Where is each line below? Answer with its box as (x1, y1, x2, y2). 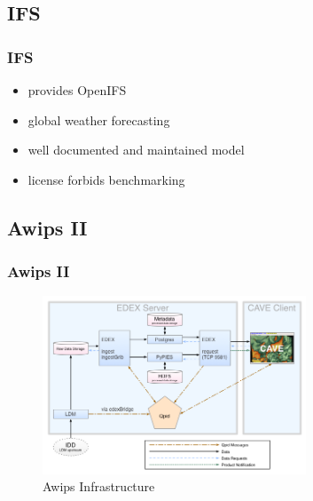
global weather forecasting (27, 110, 170, 129)
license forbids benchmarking (27, 170, 185, 188)
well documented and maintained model (27, 140, 245, 159)
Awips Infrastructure (43, 477, 155, 496)
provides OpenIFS (27, 81, 127, 99)
